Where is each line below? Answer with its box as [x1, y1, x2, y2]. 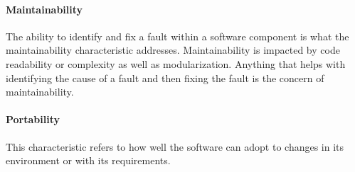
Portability [6, 112, 60, 127]
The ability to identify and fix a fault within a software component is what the [6, 28, 349, 43]
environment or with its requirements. [6, 153, 171, 168]
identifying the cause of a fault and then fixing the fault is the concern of [6, 70, 324, 85]
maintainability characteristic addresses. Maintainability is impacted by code [6, 42, 340, 57]
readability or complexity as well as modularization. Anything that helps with [6, 56, 346, 71]
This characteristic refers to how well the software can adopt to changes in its [6, 139, 344, 154]
